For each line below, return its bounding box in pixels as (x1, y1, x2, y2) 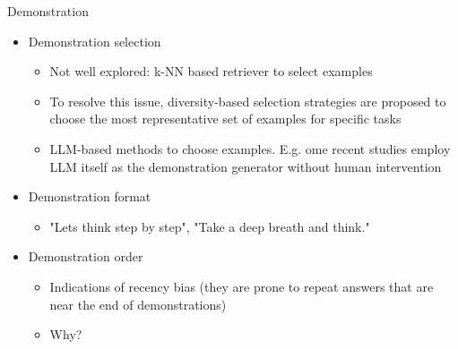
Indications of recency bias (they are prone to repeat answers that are (49, 277, 434, 295)
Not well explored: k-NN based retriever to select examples (49, 62, 373, 81)
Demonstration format (28, 187, 151, 206)
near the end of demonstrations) (49, 294, 227, 313)
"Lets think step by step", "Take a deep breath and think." (49, 217, 370, 235)
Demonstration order (28, 247, 143, 266)
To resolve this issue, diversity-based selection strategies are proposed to (49, 91, 446, 110)
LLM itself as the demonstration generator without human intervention (49, 157, 442, 175)
